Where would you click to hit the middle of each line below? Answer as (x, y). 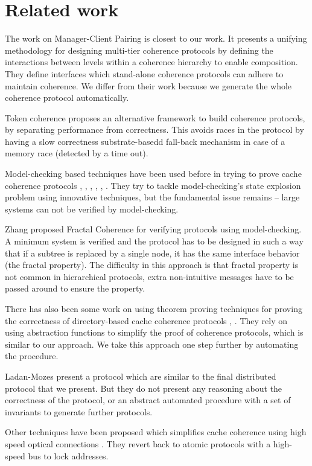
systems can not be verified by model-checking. (92, 209)
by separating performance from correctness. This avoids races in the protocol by (154, 129)
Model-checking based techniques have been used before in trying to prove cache (153, 174)
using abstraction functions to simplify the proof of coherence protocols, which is (154, 332)
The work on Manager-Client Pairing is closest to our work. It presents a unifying (156, 38)
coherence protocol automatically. (67, 97)
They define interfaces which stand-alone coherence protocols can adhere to (144, 73)
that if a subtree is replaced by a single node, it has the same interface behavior (152, 253)
